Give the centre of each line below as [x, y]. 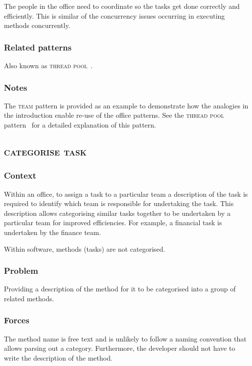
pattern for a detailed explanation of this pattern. [80, 125]
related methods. [29, 298]
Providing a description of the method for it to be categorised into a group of [120, 289]
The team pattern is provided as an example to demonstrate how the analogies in [126, 105]
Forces [17, 320]
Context [20, 175]
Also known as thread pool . [48, 65]
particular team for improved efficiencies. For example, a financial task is [113, 222]
